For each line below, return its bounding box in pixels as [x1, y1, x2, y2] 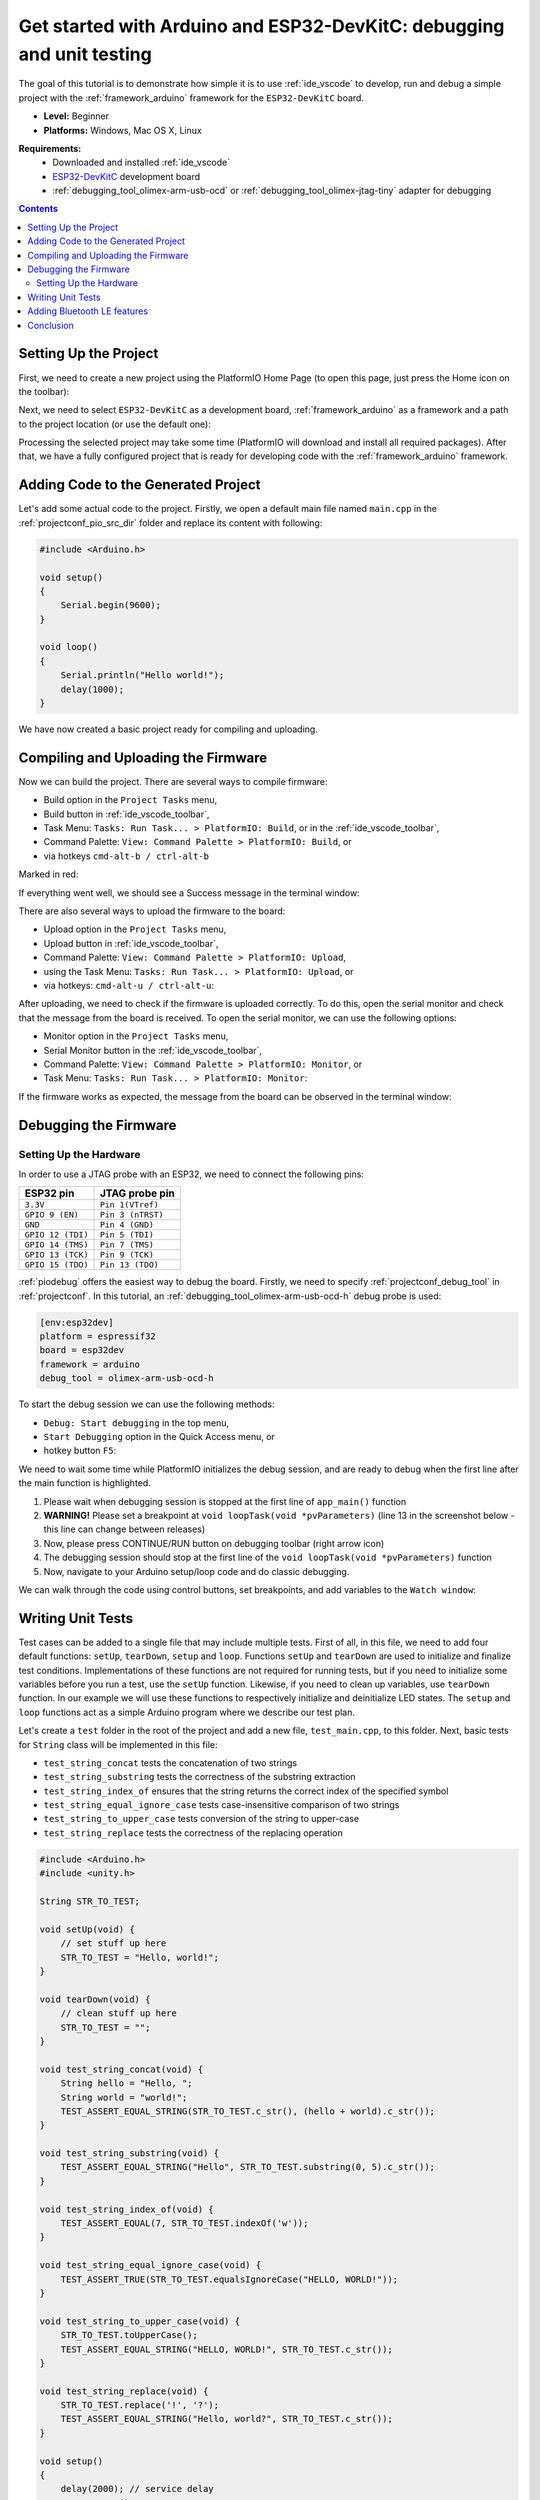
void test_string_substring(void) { [39, 2148, 220, 2159]
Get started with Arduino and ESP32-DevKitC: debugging [18, 15, 505, 37]
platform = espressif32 [39, 1331, 157, 1342]
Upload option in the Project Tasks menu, [43, 923, 227, 935]
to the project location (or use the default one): [18, 418, 212, 430]
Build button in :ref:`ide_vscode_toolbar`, [43, 808, 210, 820]
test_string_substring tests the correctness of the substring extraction [43, 1771, 356, 1783]
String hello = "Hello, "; [60, 2078, 194, 2089]
